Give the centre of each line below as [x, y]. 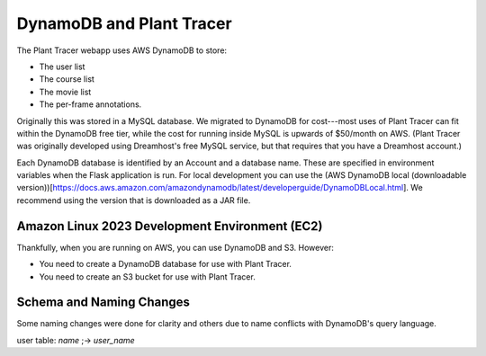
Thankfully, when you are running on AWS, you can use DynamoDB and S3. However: [175, 247]
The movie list [65, 92]
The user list [62, 67]
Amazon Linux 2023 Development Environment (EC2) [170, 226]
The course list [67, 79]
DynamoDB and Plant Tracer [125, 23]
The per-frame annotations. [90, 104]
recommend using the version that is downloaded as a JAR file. [134, 200]
